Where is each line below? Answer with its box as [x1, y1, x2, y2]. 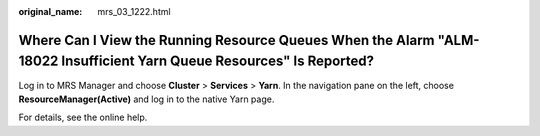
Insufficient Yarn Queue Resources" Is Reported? [61, 53, 375, 70]
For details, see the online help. [18, 111, 148, 124]
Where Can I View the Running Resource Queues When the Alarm [18, 31, 435, 49]
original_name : [18, 6, 83, 17]
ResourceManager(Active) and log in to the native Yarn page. [18, 93, 275, 105]
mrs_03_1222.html [97, 6, 171, 17]
